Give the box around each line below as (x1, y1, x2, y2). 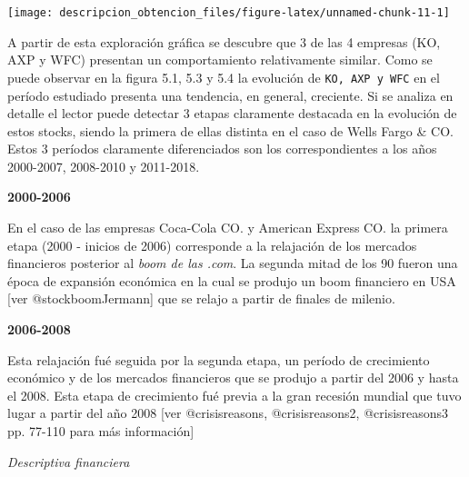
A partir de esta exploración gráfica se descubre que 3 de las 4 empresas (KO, (7, 32, 441, 51)
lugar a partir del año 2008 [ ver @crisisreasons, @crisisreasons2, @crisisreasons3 (7, 403, 449, 422)
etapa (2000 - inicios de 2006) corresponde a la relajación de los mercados (7, 235, 417, 254)
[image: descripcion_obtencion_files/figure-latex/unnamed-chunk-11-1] (7, 6, 450, 19)
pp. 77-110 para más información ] (7, 422, 195, 440)
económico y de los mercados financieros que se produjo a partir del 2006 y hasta (7, 368, 459, 387)
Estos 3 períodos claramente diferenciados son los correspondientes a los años (7, 139, 437, 158)
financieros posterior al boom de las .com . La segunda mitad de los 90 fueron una (7, 253, 458, 273)
